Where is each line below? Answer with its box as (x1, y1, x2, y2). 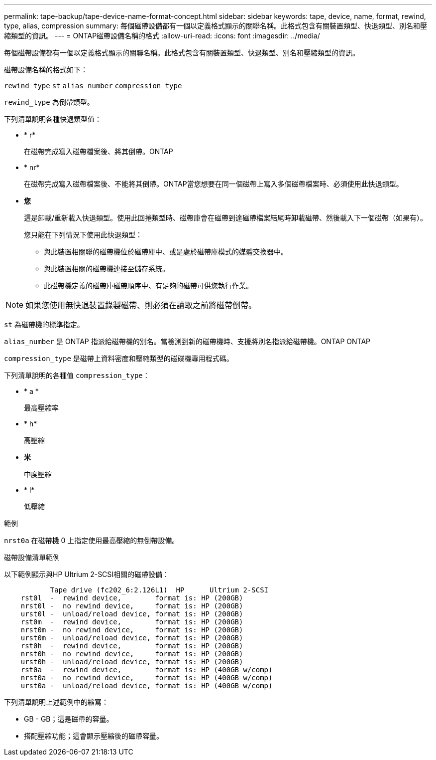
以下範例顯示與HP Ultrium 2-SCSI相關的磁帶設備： (4, 570, 170, 578)
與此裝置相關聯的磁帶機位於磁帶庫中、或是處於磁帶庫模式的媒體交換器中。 (44, 247, 288, 256)
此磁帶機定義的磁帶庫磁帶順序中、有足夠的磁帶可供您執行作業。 (44, 281, 253, 290)
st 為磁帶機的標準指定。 (4, 320, 84, 329)
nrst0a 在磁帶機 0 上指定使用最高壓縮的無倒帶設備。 (4, 536, 179, 545)
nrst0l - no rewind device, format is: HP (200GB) (20, 602, 243, 610)
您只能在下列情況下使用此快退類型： (24, 230, 142, 239)
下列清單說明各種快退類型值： (4, 115, 102, 123)
